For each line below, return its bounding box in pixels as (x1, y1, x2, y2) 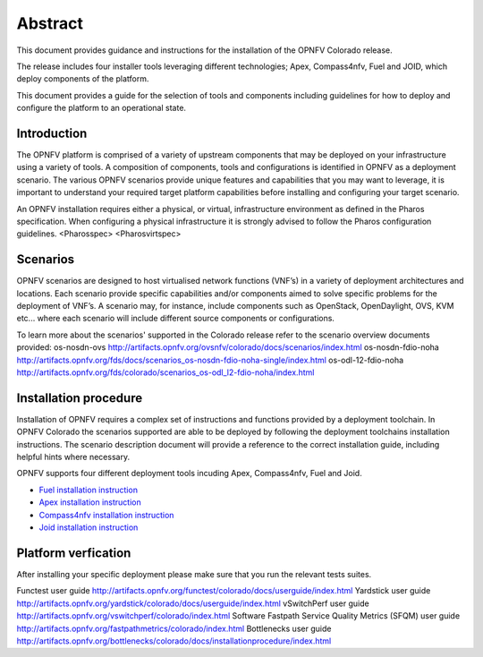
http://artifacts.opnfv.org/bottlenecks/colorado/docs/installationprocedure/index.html (16, 636, 332, 646)
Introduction (16, 125, 88, 141)
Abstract (16, 13, 84, 33)
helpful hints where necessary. (16, 452, 130, 463)
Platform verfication (16, 545, 131, 560)
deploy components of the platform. (16, 73, 149, 84)
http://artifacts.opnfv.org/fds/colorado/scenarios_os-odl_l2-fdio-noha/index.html (16, 367, 315, 378)
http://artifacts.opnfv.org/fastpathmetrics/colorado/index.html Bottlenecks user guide (16, 623, 332, 634)
